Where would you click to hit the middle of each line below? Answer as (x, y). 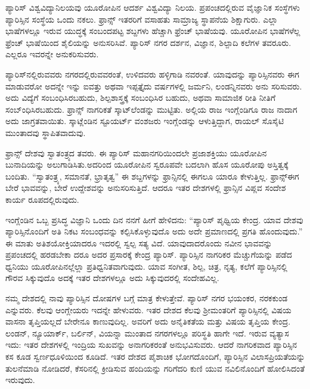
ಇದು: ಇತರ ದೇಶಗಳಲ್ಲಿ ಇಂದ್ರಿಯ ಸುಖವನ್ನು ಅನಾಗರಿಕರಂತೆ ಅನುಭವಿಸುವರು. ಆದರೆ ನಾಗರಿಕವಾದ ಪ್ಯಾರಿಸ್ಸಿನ (151, 345)
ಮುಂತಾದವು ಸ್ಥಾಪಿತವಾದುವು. (46, 132)
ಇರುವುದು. (20, 380)
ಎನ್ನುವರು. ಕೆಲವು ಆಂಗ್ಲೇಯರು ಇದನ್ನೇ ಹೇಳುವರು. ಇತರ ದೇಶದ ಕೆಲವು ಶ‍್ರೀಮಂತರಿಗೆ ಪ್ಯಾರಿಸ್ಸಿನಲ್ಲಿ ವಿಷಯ (148, 309)
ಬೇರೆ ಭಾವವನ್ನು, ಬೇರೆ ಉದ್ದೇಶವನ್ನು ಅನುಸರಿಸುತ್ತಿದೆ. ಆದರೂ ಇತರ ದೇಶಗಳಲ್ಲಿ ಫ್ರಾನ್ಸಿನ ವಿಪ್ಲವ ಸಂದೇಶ (146, 188)
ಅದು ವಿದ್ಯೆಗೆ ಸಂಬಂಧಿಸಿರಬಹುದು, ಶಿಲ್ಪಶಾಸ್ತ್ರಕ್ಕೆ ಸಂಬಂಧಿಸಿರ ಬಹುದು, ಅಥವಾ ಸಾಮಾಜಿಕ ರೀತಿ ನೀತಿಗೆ (141, 98)
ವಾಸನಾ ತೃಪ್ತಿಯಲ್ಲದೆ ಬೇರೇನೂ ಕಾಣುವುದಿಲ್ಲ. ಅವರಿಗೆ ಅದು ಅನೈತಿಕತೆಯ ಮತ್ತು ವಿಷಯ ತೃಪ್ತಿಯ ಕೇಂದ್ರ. (148, 321)
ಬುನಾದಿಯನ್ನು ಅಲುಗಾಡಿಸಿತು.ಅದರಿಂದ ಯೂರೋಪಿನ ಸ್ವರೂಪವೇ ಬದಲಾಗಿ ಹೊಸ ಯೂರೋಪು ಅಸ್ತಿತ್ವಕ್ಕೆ (147, 164)
